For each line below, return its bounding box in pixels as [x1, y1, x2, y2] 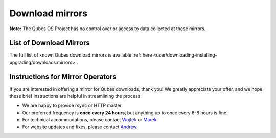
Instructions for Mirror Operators [9, 72, 117, 81]
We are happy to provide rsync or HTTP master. [22, 102, 123, 108]
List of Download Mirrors [9, 39, 90, 47]
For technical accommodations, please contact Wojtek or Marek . [22, 117, 158, 123]
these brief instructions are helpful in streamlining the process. [9, 93, 142, 99]
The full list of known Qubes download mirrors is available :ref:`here [9, 52, 152, 58]
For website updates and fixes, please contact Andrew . [22, 124, 138, 130]
